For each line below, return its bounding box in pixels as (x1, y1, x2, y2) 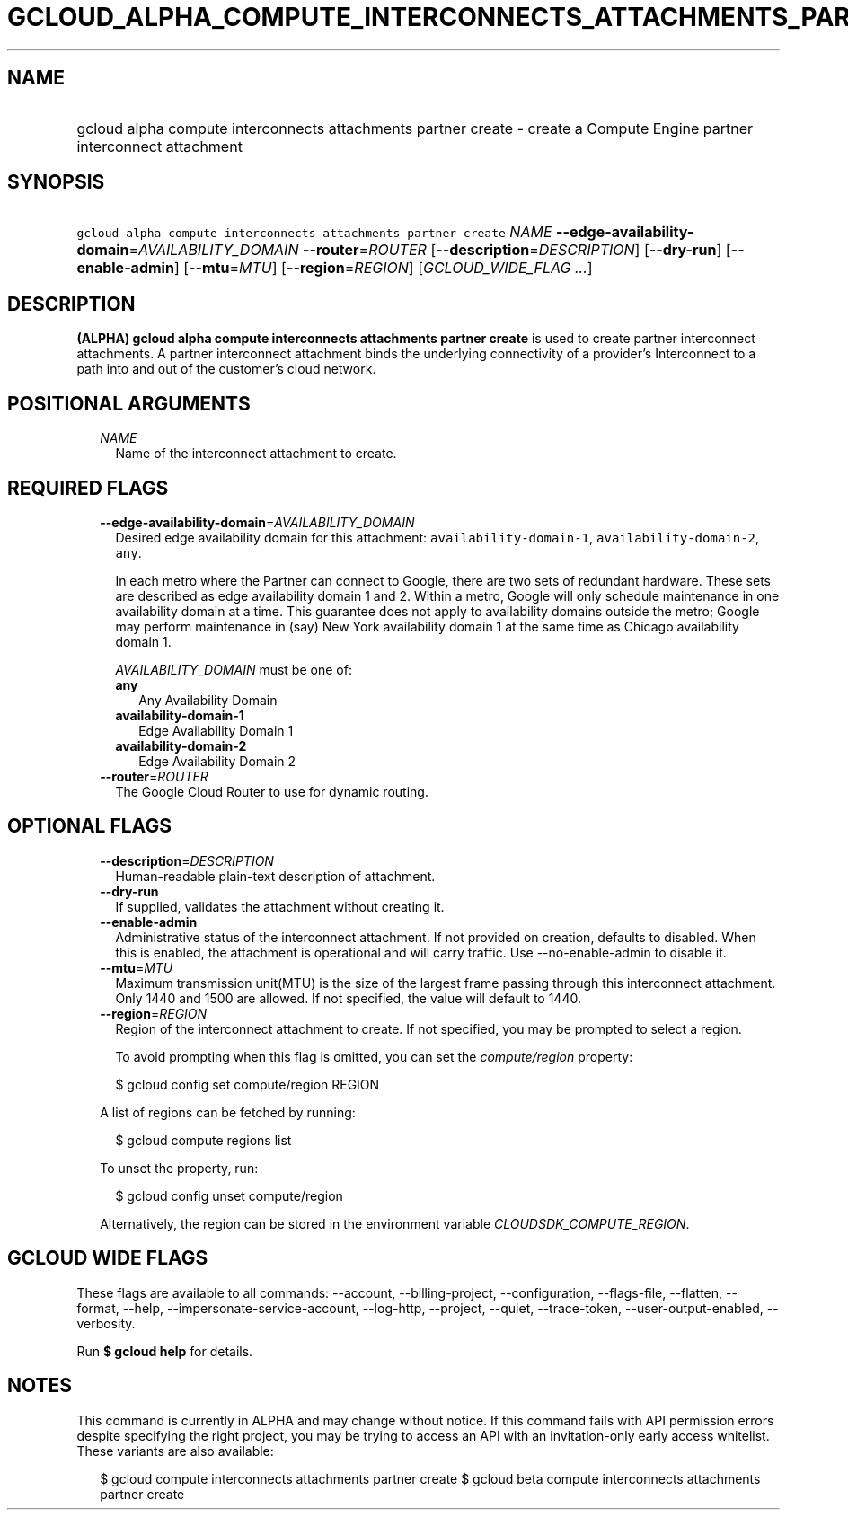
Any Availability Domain (138, 692, 278, 708)
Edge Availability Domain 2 (138, 753, 296, 769)
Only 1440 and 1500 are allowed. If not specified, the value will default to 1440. (115, 990, 581, 1006)
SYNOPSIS (7, 171, 105, 194)
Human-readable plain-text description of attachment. (115, 868, 436, 884)
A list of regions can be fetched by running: (100, 1104, 356, 1120)
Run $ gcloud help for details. (76, 1343, 253, 1359)
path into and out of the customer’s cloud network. (76, 361, 376, 377)
